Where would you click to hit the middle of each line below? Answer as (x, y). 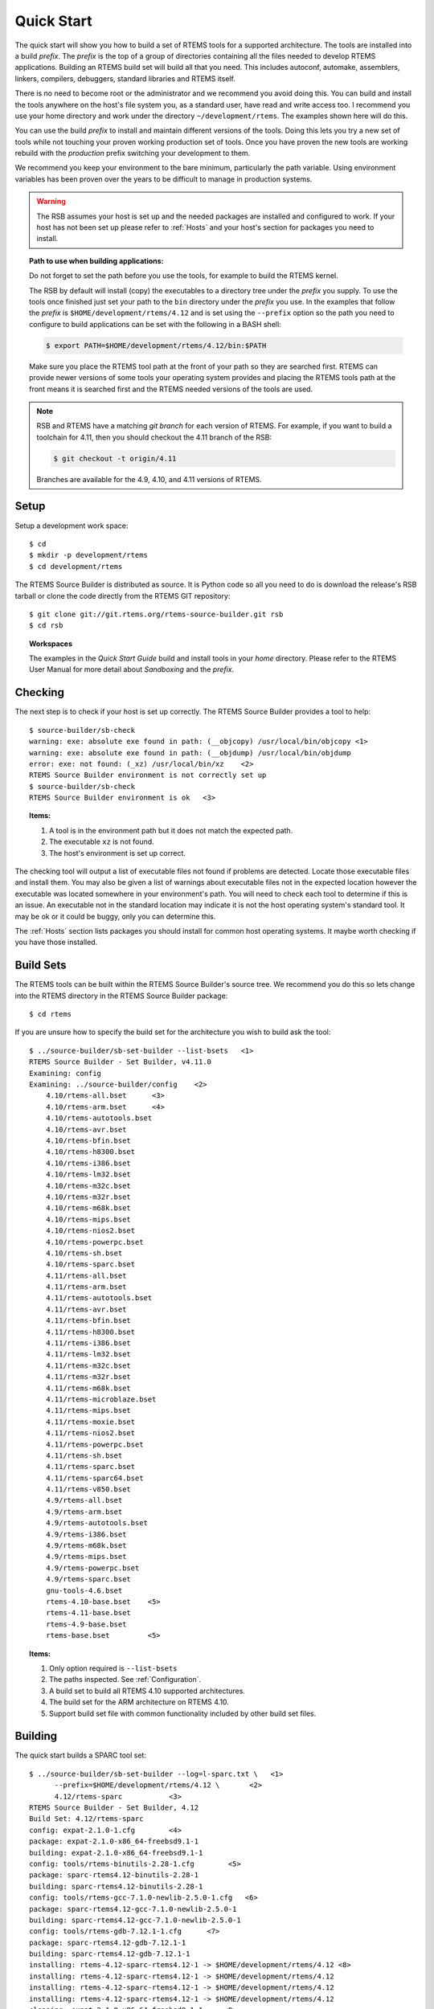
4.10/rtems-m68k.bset (88, 1208)
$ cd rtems (51, 1014)
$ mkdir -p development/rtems (89, 555)
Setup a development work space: (72, 526)
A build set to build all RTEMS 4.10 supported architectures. (147, 1691)
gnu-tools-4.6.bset (84, 1590)
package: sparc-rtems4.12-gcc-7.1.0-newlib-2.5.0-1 (133, 1909)
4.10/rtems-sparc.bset (90, 1264)
